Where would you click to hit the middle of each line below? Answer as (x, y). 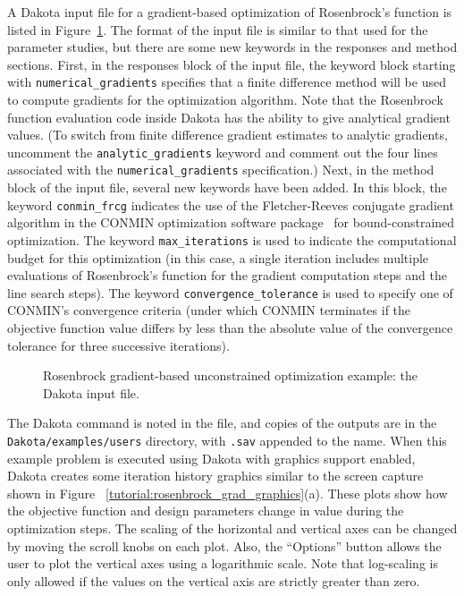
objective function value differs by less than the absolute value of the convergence (230, 328)
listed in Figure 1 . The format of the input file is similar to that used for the (218, 29)
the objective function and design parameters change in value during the (206, 511)
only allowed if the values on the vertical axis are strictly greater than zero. (214, 580)
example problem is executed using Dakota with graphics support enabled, (211, 458)
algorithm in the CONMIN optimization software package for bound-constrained (231, 222)
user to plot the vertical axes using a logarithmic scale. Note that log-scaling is (223, 563)
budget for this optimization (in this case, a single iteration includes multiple (218, 257)
